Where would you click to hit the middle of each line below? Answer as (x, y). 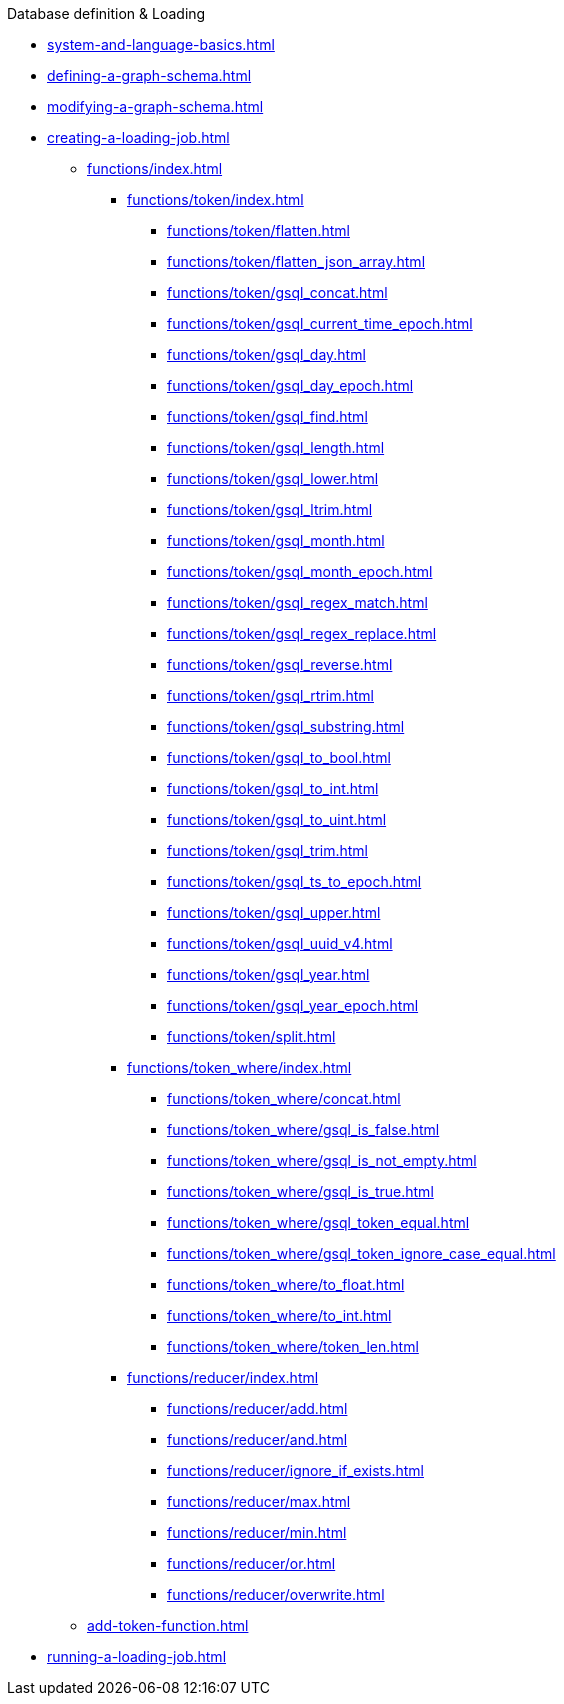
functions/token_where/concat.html (284, 1098)
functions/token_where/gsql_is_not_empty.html (322, 1160)
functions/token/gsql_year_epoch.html (293, 1005)
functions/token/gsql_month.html (276, 540)
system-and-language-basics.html (161, 44)
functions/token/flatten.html (258, 230)
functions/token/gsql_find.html (267, 416)
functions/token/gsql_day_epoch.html (290, 385)
